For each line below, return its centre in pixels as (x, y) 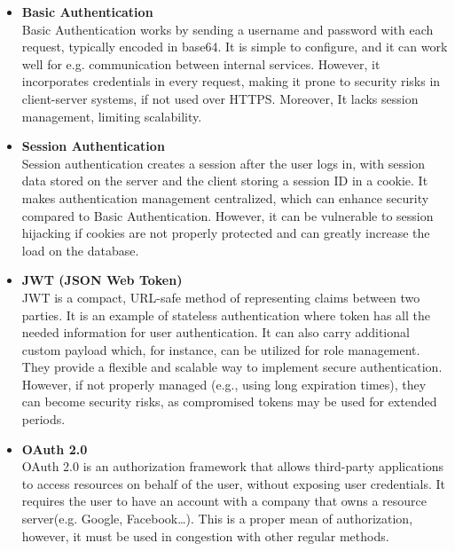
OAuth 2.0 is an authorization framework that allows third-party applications (233, 466)
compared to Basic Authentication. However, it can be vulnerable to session (227, 215)
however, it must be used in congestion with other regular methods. (205, 535)
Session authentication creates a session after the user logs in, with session (224, 163)
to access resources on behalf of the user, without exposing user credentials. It (233, 483)
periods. (43, 419)
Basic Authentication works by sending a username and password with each (227, 29)
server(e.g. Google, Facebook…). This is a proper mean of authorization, (217, 519)
